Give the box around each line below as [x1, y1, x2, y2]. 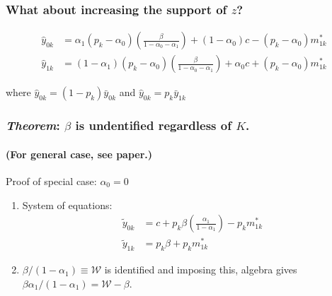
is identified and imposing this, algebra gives [104, 262, 297, 277]
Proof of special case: [6, 173, 97, 188]
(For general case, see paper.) [6, 146, 153, 161]
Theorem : [6, 117, 60, 134]
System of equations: [22, 197, 113, 212]
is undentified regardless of [75, 117, 231, 134]
